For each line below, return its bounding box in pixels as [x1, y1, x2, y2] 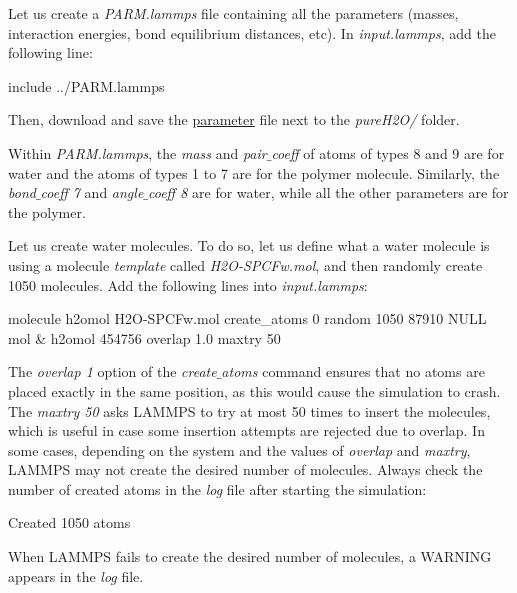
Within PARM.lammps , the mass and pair [8, 142, 267, 163]
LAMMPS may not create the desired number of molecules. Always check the [8, 459, 483, 480]
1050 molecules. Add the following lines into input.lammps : [8, 274, 368, 295]
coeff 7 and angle [40, 182, 144, 203]
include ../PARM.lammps [8, 75, 165, 96]
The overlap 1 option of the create [8, 361, 217, 382]
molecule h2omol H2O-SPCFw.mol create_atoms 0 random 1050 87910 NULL [8, 308, 487, 329]
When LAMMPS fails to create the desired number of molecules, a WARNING [8, 546, 492, 567]
